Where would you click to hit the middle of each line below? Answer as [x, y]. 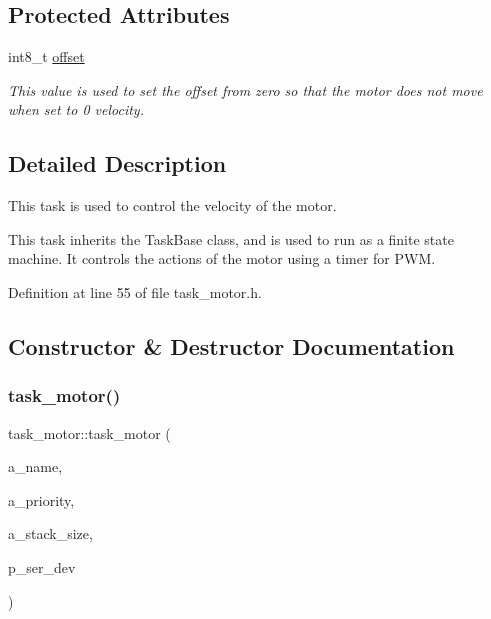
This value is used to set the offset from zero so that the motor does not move [245, 89]
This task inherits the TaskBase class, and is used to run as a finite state [231, 238]
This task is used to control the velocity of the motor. [172, 205]
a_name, [35, 466]
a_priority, [41, 499]
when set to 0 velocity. [76, 109]
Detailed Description [117, 163]
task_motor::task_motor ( [89, 432]
